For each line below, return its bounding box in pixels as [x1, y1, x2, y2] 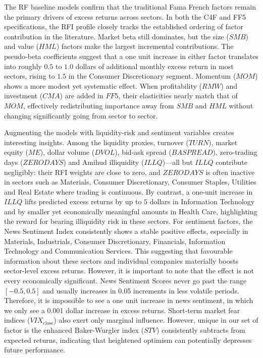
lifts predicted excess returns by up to [25, 196, 142, 207]
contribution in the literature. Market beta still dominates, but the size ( [4, 31, 229, 41]
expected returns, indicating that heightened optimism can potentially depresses [4, 334, 252, 345]
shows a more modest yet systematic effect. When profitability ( [4, 80, 202, 91]
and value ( [4, 41, 39, 51]
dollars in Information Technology [149, 196, 255, 207]
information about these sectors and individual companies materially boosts [4, 255, 239, 266]
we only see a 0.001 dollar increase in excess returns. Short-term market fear [4, 305, 240, 315]
